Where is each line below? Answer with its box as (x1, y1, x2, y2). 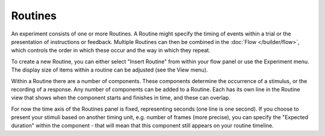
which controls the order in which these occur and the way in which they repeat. (11, 47, 211, 54)
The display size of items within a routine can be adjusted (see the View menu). (11, 66, 208, 73)
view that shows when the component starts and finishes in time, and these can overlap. (11, 94, 231, 102)
